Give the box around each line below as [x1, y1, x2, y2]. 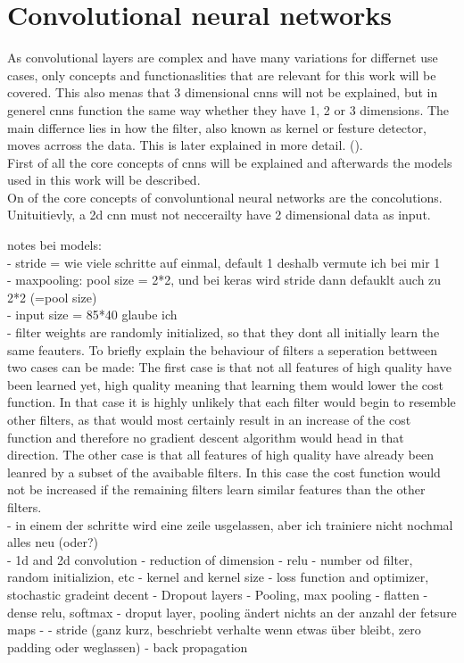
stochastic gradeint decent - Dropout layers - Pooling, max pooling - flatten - [7, 584, 428, 603]
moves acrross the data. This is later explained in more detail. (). [7, 136, 363, 154]
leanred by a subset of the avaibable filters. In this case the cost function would [7, 462, 441, 481]
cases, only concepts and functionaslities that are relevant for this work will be [7, 65, 436, 84]
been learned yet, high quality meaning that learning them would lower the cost [7, 375, 444, 394]
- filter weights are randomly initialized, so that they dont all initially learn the [7, 323, 440, 342]
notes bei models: [7, 236, 102, 254]
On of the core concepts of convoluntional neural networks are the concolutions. [7, 187, 443, 206]
